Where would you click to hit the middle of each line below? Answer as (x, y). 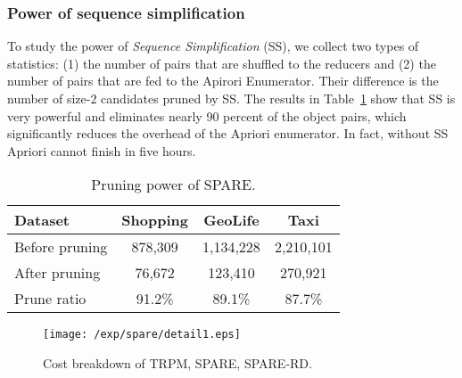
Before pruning (61, 247)
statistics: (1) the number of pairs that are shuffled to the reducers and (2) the (222, 63)
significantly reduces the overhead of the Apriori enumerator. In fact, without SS (228, 133)
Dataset (42, 220)
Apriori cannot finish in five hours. (102, 150)
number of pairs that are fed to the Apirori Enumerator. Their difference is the (223, 81)
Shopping (155, 220)
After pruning (58, 273)
